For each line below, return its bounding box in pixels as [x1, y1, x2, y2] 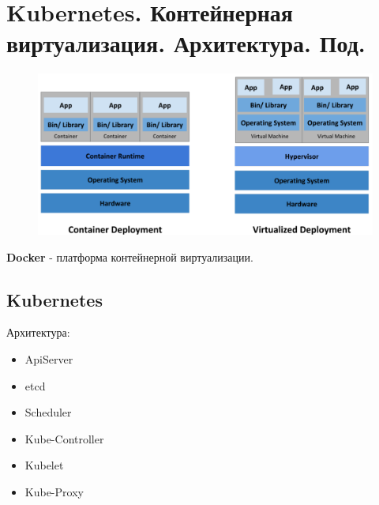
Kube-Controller [24, 430, 104, 447]
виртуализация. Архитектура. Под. [6, 27, 366, 59]
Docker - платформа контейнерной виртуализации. [6, 248, 253, 265]
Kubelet [24, 457, 64, 473]
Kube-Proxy [24, 483, 84, 499]
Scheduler [24, 404, 72, 420]
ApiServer [24, 351, 73, 367]
